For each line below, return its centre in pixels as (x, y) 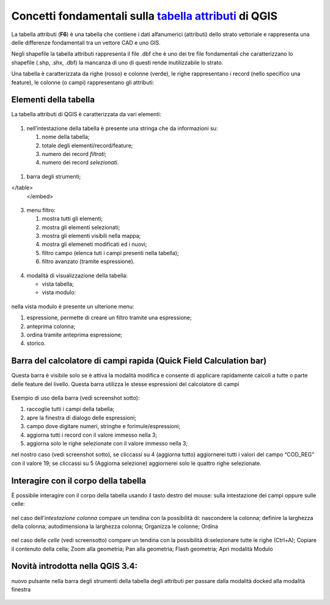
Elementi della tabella (53, 100)
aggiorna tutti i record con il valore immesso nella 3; (92, 435)
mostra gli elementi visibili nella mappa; (91, 236)
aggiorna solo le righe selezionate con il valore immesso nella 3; (107, 444)
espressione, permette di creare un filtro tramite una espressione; (109, 317)
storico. (36, 343)
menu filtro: (41, 210)
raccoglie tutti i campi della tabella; (71, 409)
